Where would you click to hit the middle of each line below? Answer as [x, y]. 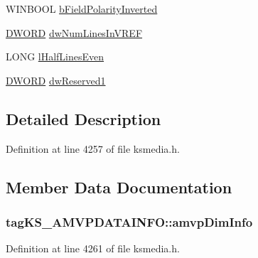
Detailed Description [84, 118]
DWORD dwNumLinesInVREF [74, 32]
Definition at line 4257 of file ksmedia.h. [93, 148]
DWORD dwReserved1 [56, 80]
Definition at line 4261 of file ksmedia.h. [93, 248]
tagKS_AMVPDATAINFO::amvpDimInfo [129, 221]
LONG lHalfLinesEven [55, 57]
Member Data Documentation [119, 187]
